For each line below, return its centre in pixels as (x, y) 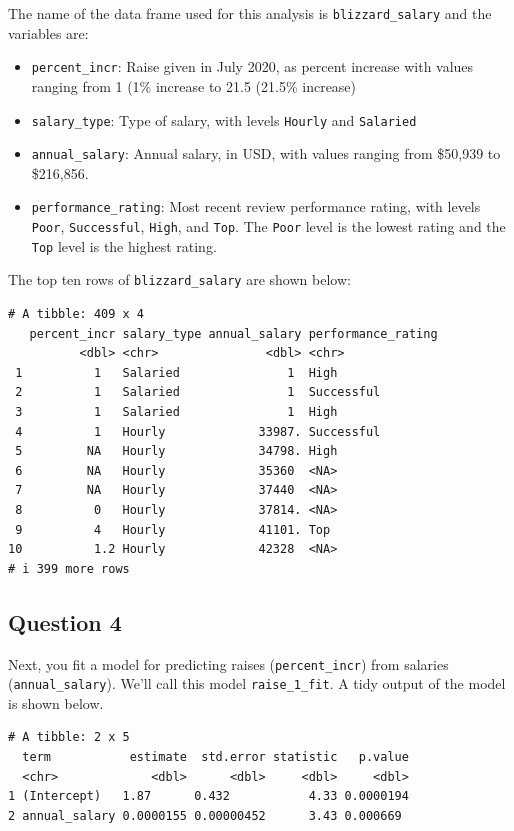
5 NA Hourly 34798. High (176, 451)
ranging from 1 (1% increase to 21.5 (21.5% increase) (194, 85)
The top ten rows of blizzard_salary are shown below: (179, 279)
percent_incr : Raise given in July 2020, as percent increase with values (252, 66)
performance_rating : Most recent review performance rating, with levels (256, 206)
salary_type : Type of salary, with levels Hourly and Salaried (224, 119)
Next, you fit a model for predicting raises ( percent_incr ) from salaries (228, 663)
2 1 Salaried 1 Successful (198, 392)
